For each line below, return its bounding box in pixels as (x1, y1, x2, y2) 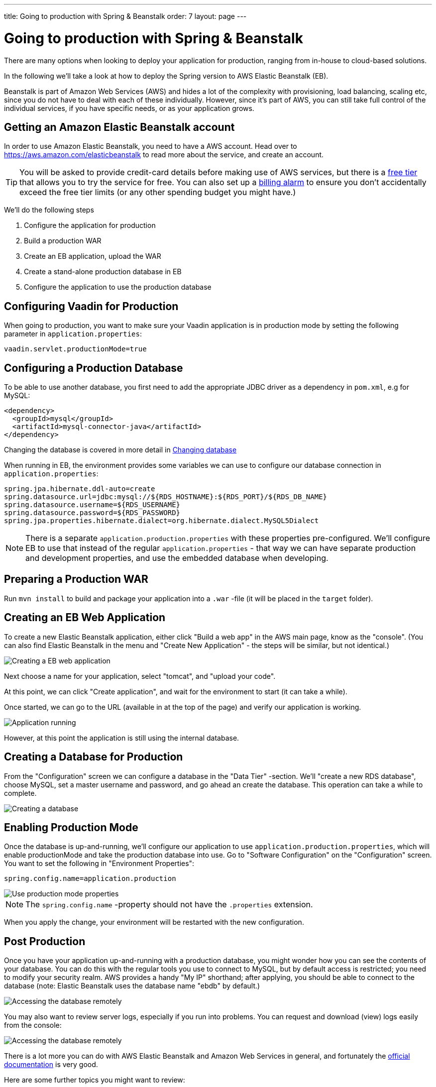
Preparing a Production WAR (4, 573, 148, 586)
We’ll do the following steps (4, 206, 94, 215)
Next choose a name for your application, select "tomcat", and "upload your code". (4, 671, 276, 680)
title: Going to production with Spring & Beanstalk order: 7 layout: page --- (4, 12, 247, 20)
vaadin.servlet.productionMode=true (4, 345, 147, 353)
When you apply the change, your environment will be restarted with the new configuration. (4, 918, 304, 927)
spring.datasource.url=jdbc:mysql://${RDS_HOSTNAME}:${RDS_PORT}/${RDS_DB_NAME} (4, 493, 327, 501)
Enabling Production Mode (4, 821, 138, 834)
